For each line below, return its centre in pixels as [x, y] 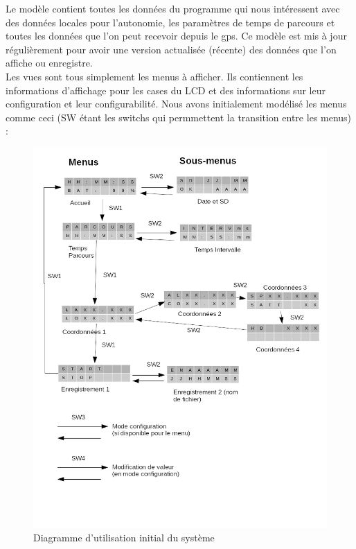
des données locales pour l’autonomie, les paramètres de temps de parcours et [170, 22]
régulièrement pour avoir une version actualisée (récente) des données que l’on [171, 49]
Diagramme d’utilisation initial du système [124, 538]
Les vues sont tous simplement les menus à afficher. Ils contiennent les [154, 76]
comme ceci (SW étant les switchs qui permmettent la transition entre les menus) [179, 117]
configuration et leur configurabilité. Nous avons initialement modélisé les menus [176, 104]
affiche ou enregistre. [49, 63]
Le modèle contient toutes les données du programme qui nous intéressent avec [173, 8]
